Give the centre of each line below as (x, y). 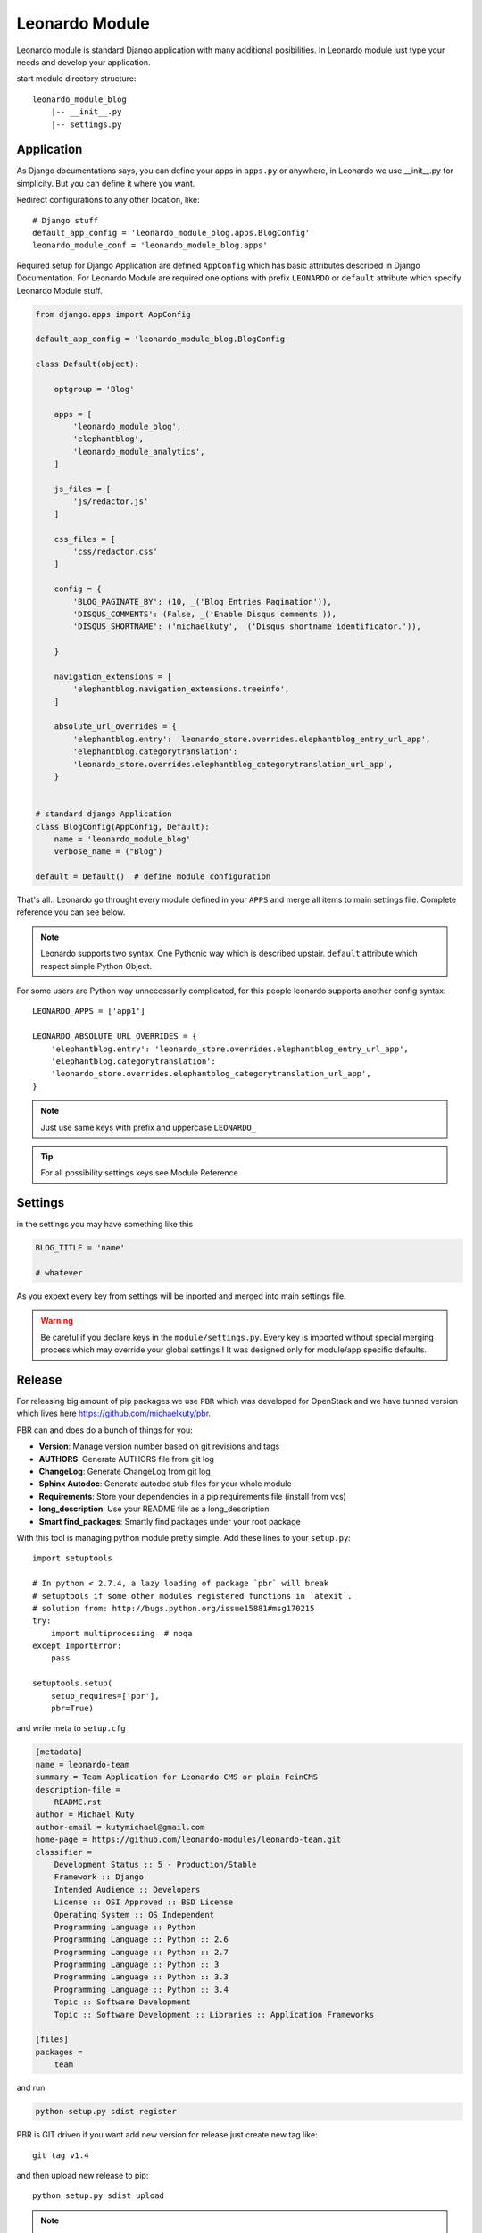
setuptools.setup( (73, 1683)
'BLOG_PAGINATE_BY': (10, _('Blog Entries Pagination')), (202, 602)
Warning (57, 1321)
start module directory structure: (76, 79)
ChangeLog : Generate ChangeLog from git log (125, 1472)
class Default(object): (87, 364)
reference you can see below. (71, 912)
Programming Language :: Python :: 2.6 (141, 1940)
